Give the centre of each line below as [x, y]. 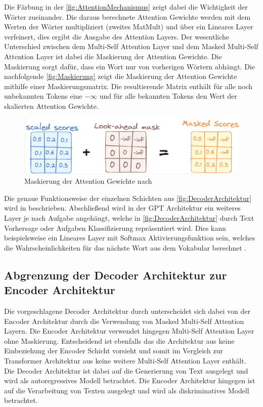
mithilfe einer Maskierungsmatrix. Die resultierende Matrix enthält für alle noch [128, 86]
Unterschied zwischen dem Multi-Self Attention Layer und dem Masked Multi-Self [131, 46]
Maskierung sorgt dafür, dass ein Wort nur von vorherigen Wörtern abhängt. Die [129, 66]
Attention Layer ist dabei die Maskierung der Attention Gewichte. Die [113, 56]
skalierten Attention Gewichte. [51, 106]
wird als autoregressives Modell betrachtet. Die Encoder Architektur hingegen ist [130, 380]
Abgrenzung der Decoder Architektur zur [116, 275]
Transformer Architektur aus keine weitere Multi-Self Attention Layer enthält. [125, 360]
